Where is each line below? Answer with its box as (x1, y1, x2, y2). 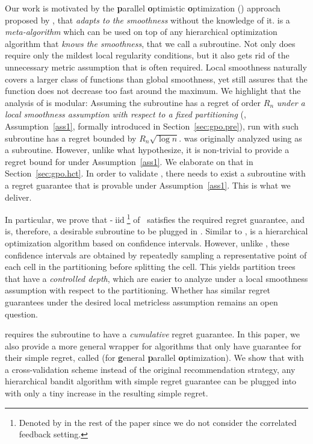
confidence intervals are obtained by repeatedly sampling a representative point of (5, 248, 307, 261)
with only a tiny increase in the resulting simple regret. (5, 387, 208, 399)
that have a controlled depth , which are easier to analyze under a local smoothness (5, 272, 308, 284)
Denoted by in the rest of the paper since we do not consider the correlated (19, 416, 297, 428)
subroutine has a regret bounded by (5, 131, 137, 144)
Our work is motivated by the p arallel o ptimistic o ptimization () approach (5, 2, 280, 14)
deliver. (5, 190, 32, 203)
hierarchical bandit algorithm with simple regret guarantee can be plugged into (5, 375, 297, 387)
